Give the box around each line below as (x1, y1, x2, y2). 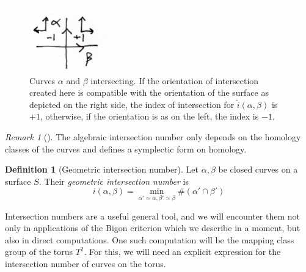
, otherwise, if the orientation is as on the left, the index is (40, 110, 259, 123)
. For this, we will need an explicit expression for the (84, 245, 281, 258)
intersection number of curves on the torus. (5, 257, 166, 270)
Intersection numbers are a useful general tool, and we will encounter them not (5, 209, 301, 222)
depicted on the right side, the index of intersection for (29, 98, 235, 110)
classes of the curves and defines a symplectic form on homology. (5, 142, 247, 155)
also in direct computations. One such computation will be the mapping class (5, 233, 294, 246)
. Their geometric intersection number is (38, 174, 189, 187)
